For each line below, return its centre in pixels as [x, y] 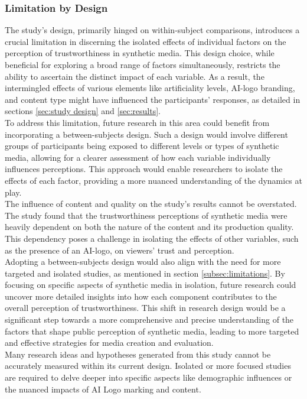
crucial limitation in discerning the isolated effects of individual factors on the [146, 41]
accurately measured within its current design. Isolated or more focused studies [148, 366]
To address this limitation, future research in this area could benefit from [137, 122]
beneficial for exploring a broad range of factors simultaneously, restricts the [143, 64]
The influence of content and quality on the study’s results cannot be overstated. [151, 204]
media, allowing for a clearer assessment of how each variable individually [138, 157]
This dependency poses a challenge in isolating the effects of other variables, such [152, 238]
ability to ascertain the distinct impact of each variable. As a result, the [135, 76]
